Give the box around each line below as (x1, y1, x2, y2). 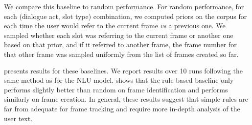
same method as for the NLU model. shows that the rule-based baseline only (4, 75, 234, 85)
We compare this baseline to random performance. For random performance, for (4, 1, 244, 11)
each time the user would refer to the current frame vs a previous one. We (4, 20, 226, 31)
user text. (4, 113, 33, 123)
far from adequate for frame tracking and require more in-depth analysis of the (4, 103, 240, 113)
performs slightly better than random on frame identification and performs (4, 84, 228, 94)
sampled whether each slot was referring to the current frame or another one (4, 30, 233, 40)
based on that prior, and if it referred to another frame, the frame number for (4, 39, 237, 50)
